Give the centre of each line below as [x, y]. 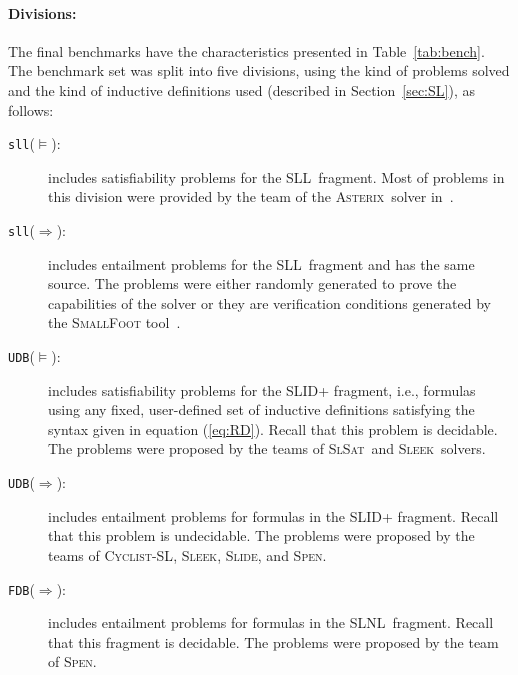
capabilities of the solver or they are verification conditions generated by [269, 302]
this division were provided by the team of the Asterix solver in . [251, 196]
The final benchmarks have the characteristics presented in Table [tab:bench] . [246, 50]
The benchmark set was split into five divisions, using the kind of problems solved [259, 70]
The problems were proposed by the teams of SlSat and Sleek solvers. [267, 448]
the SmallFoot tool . [114, 322]
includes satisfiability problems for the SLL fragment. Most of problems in [276, 176]
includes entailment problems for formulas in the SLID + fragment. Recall [273, 515]
